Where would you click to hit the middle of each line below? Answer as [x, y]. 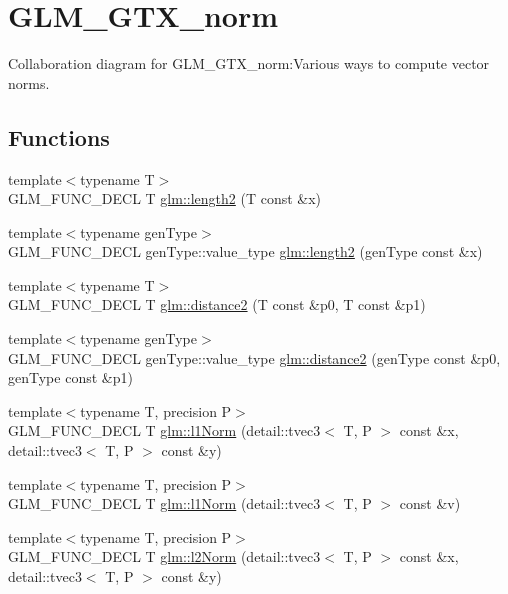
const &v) [430, 503]
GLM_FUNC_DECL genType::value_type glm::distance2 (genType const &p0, [254, 357]
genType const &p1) [70, 377]
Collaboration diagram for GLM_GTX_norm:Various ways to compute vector [249, 63]
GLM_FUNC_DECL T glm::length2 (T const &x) [165, 198]
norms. [29, 82]
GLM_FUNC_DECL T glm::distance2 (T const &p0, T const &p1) [217, 304]
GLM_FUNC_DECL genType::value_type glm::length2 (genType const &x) [245, 251]
